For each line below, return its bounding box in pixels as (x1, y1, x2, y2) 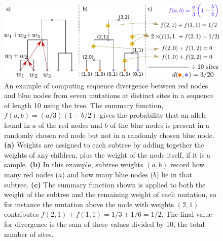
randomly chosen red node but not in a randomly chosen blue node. (4, 129, 214, 140)
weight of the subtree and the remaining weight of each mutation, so (4, 189, 216, 200)
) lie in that (156, 169, 193, 179)
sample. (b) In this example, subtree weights (4, 159, 143, 170)
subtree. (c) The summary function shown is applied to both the (4, 179, 206, 189)
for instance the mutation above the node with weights (4, 199, 174, 209)
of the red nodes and (38, 119, 102, 130)
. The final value (161, 209, 212, 219)
